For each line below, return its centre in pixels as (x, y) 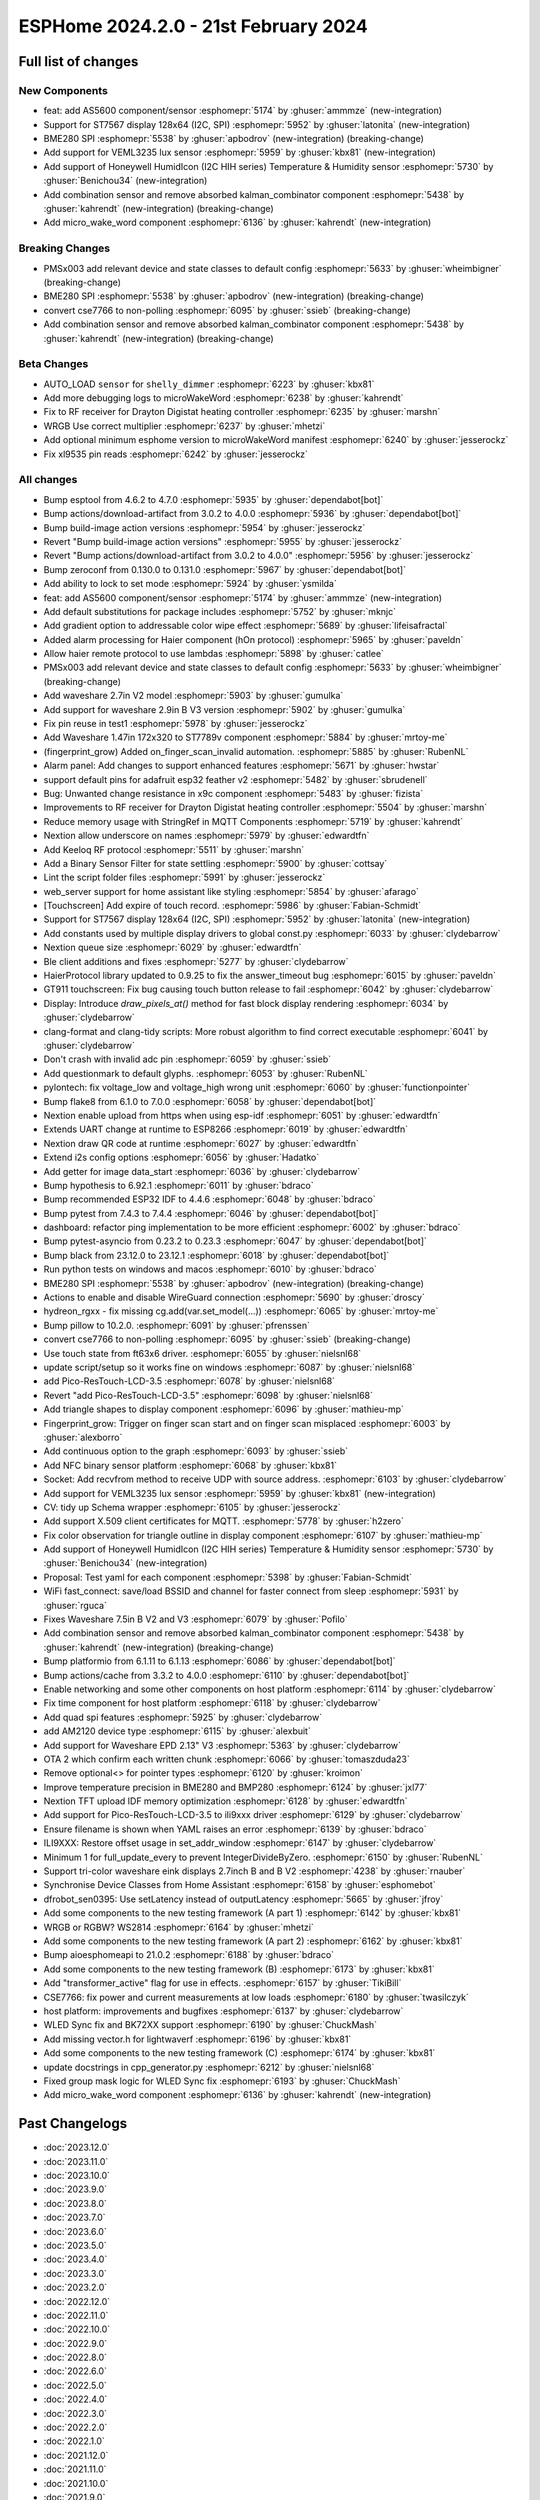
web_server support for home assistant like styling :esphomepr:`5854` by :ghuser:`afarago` (231, 891)
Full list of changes (78, 61)
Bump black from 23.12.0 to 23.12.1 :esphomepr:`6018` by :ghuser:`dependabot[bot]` (216, 1255)
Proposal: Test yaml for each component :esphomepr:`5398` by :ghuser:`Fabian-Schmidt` (227, 1577)
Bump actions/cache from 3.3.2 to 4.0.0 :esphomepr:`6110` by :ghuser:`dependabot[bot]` (226, 1675)
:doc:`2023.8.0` (75, 2203)
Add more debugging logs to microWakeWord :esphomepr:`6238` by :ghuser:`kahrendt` (223, 398)
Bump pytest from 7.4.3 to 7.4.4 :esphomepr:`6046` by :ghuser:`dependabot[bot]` (211, 1213)
